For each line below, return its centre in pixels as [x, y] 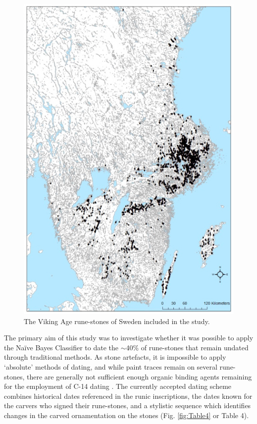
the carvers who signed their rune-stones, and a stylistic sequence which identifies [128, 405]
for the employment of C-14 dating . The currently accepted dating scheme [118, 386]
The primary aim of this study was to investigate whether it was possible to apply [129, 338]
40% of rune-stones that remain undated [187, 347]
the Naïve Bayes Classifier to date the [61, 347]
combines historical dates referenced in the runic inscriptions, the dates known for [128, 396]
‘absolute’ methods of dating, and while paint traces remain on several [111, 366]
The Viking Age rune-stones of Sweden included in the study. [117, 321]
